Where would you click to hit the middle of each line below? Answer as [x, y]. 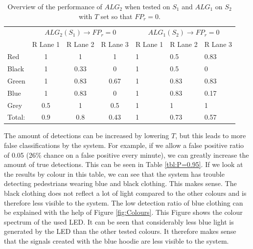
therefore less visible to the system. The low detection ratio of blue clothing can [124, 202]
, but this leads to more [211, 135]
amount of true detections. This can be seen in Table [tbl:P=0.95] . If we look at [124, 164]
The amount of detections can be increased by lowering [87, 135]
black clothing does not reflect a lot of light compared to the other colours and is [125, 193]
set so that [116, 16]
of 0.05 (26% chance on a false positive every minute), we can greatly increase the [126, 155]
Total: [16, 117]
